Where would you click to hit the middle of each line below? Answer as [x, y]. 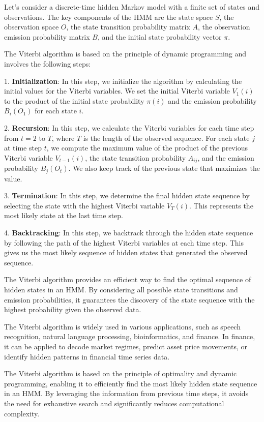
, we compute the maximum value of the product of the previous [147, 148]
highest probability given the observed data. [73, 309]
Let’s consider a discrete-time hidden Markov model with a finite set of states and [132, 7]
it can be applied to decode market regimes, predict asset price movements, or [126, 346]
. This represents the [221, 205]
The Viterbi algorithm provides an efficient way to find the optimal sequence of [128, 279]
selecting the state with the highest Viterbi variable [84, 205]
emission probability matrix [47, 36]
